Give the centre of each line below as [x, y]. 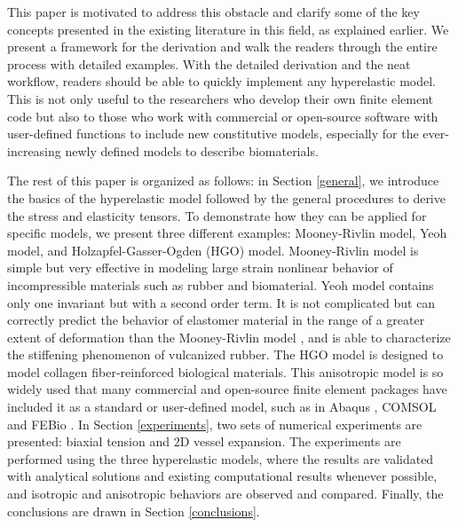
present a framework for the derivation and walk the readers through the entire [222, 47]
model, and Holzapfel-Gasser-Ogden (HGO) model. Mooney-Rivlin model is [213, 250]
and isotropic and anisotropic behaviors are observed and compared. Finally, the [225, 494]
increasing [34, 150]
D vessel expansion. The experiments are [290, 441]
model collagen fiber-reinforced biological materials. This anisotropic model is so [225, 371]
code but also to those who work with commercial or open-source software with [223, 116]
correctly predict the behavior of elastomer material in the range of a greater [216, 320]
